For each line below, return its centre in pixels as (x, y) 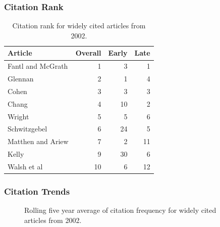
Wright (18, 116)
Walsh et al (25, 166)
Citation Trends (37, 191)
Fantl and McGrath (38, 66)
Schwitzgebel (27, 129)
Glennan (21, 79)
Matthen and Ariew (38, 141)
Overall (88, 53)
